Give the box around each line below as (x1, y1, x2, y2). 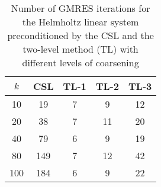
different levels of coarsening (22, 56, 139, 69)
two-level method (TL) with (22, 42, 139, 56)
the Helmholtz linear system (22, 15, 139, 28)
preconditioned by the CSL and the (7, 28, 154, 42)
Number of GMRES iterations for (11, 1, 150, 15)
